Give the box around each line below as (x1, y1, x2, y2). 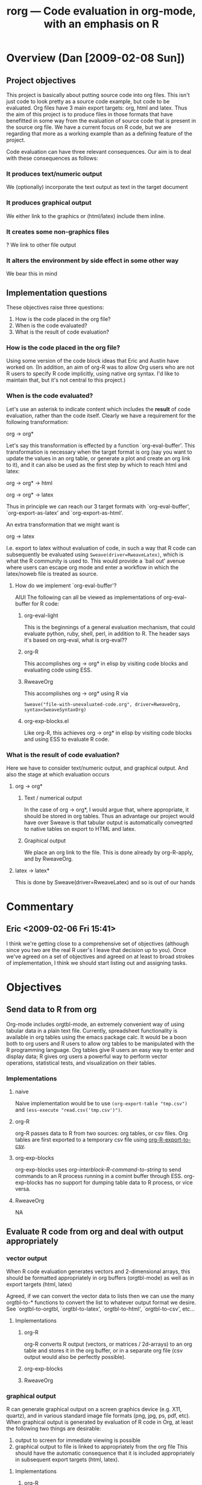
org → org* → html (6, 479, 53, 486)
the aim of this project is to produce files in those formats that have (6, 111, 173, 117)
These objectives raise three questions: (6, 304, 104, 311)
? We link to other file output (6, 241, 77, 248)
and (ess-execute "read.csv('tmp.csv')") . (14, 1106, 122, 1114)
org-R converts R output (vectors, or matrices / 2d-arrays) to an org (24, 1340, 192, 1348)
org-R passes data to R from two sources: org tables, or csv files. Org (14, 1129, 188, 1137)
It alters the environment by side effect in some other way (6, 256, 179, 265)
